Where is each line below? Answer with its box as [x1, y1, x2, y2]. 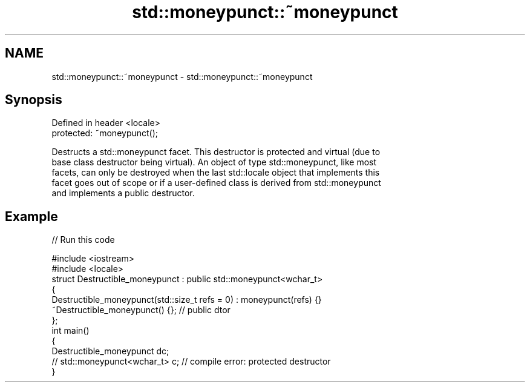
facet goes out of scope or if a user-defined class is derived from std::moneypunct [51, 177, 381, 188]
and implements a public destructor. [51, 188, 195, 199]
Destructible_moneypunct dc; [51, 346, 169, 357]
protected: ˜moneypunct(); [51, 128, 159, 139]
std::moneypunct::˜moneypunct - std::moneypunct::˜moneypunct [51, 71, 313, 82]
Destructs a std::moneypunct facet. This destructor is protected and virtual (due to [51, 147, 381, 157]
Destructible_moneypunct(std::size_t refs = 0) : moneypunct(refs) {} [51, 294, 322, 305]
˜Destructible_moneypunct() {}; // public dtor [51, 305, 231, 316]
